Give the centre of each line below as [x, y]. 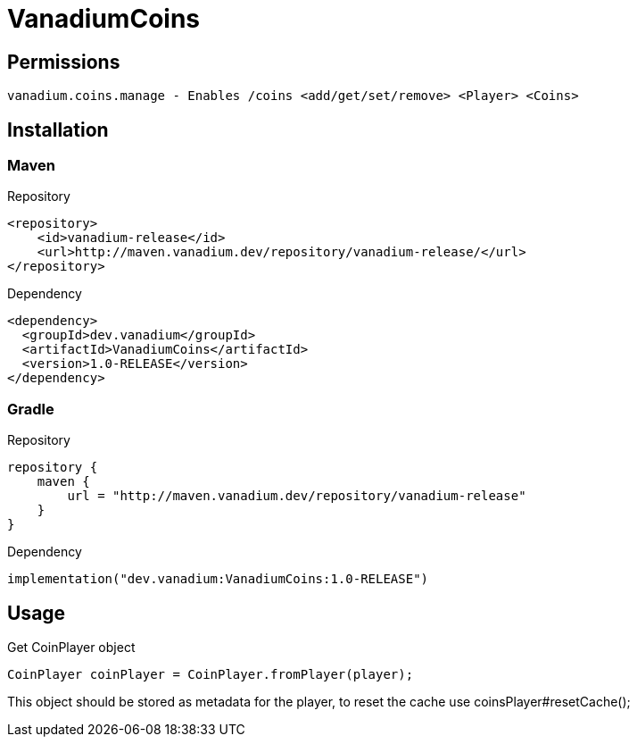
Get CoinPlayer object [71, 647]
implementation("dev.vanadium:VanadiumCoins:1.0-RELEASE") [218, 579]
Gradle [31, 409]
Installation [58, 130]
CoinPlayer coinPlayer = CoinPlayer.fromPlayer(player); [211, 674]
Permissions [64, 62]
